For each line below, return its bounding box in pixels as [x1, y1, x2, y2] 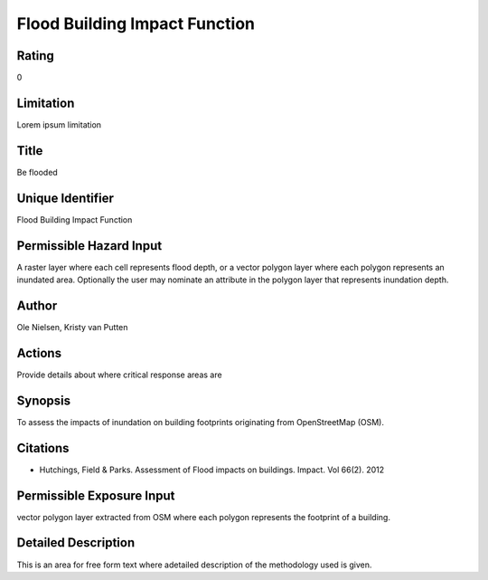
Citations [16, 440, 70, 456]
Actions [16, 345, 62, 361]
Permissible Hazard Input [16, 238, 163, 253]
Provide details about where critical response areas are [16, 369, 222, 380]
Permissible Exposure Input [16, 488, 175, 503]
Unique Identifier [16, 190, 115, 205]
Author [16, 298, 58, 313]
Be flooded [16, 166, 58, 177]
